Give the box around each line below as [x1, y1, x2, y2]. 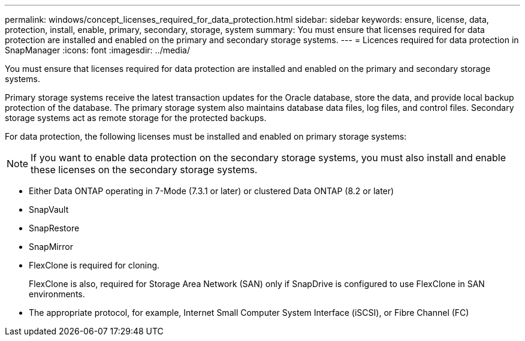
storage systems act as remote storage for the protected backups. [5, 113, 267, 123]
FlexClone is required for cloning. [29, 260, 160, 270]
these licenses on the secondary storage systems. [31, 164, 258, 176]
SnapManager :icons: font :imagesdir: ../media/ [5, 45, 190, 55]
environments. [29, 289, 85, 299]
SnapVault [29, 204, 69, 215]
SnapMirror [29, 242, 73, 252]
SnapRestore [29, 223, 80, 233]
